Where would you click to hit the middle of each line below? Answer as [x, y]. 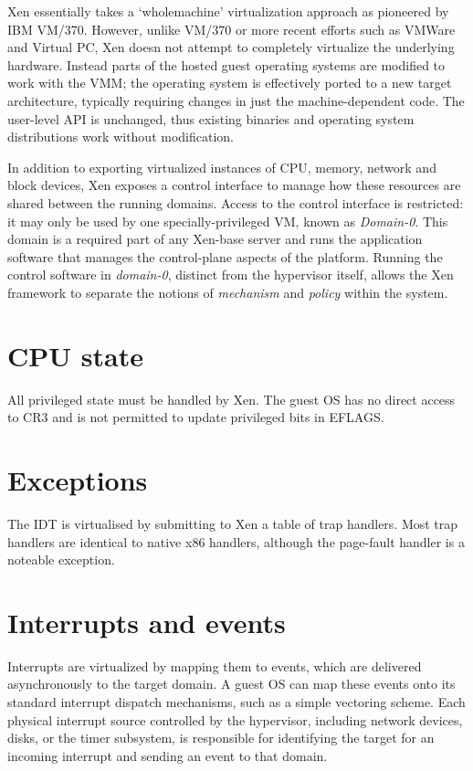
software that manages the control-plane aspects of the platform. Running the [225, 256]
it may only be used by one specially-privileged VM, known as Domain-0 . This [228, 221]
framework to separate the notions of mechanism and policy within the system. [228, 292]
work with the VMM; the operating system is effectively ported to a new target [230, 83]
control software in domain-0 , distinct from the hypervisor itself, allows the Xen [231, 275]
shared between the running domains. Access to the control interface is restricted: [236, 202]
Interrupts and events [147, 622]
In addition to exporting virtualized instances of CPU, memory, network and [222, 167]
